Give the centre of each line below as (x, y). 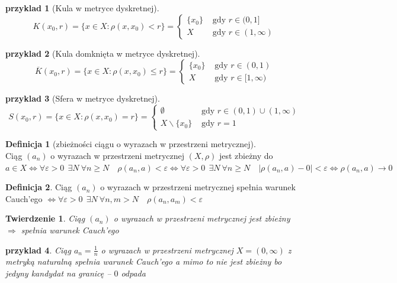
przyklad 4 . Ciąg (38, 250)
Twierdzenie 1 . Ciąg (45, 218)
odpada (133, 273)
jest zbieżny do (246, 155)
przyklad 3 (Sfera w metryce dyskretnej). (83, 98)
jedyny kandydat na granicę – (58, 273)
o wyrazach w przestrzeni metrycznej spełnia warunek (198, 187)
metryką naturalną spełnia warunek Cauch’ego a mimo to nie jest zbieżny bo (144, 261)
